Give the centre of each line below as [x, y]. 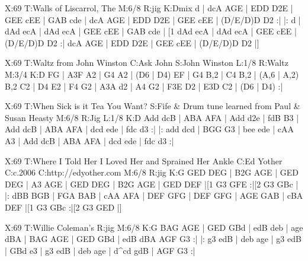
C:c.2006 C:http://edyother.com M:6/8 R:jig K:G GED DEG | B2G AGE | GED [152, 172]
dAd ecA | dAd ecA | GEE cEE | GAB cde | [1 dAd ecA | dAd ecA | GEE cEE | [151, 31]
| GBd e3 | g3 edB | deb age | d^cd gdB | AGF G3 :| [100, 250]
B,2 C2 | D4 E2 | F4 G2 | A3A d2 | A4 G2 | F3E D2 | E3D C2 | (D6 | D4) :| [144, 86]
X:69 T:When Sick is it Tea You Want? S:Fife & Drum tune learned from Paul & [153, 106]
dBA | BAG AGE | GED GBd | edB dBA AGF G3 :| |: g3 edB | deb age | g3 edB [153, 239]
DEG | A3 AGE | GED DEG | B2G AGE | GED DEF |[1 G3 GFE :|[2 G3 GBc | [152, 184]
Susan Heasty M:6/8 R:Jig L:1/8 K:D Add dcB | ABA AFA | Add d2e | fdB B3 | [152, 117]
